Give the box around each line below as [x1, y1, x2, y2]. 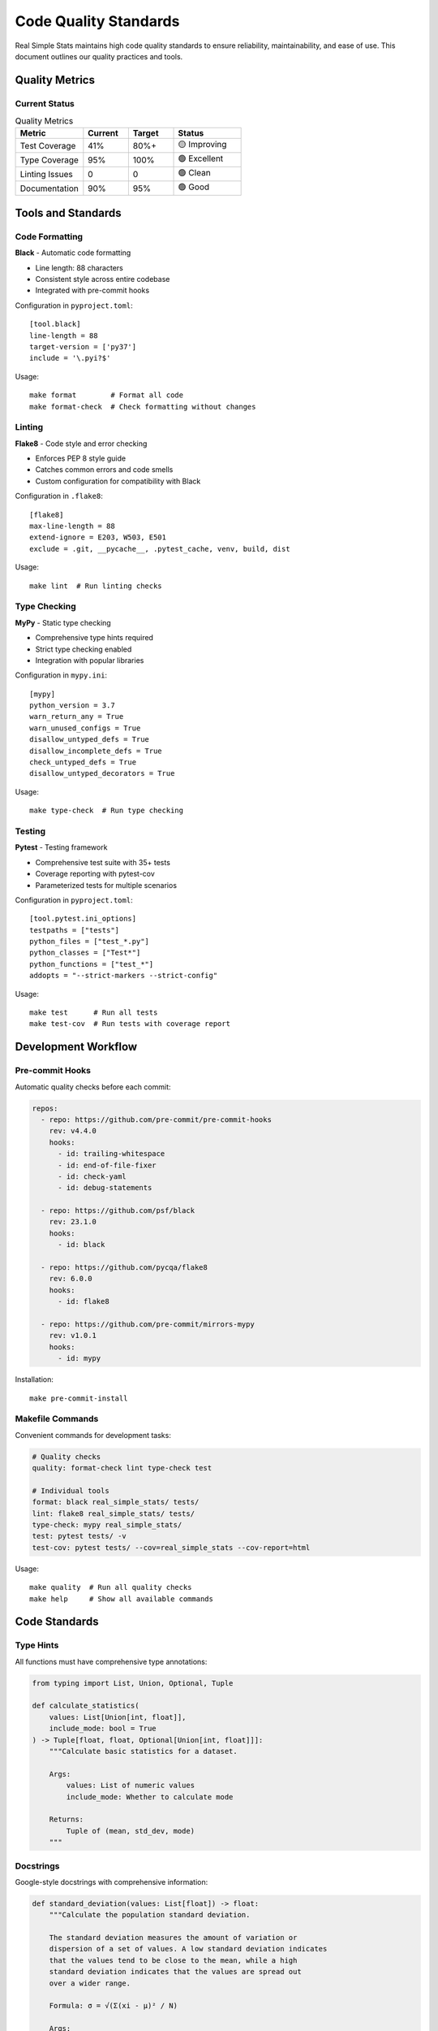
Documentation [19, 183, 79, 194]
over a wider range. [49, 1978, 131, 1988]
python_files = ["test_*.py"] [29, 937, 150, 946]
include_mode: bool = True [49, 1724, 157, 1734]
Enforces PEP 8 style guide [35, 453, 126, 463]
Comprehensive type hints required [35, 633, 154, 643]
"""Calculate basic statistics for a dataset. [49, 1747, 238, 1756]
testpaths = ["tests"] [29, 925, 120, 934]
